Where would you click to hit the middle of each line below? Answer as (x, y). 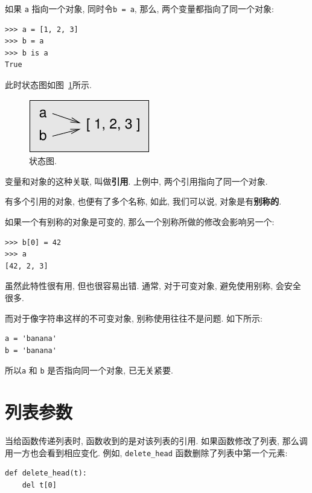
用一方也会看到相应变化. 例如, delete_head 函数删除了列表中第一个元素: (146, 452)
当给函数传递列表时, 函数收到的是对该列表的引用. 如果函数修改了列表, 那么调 (156, 441)
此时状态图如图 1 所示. (48, 85)
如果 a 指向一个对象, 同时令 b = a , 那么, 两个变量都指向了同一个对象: (139, 8)
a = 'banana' (31, 339)
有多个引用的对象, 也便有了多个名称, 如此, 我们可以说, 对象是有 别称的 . (143, 201)
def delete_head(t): (46, 473)
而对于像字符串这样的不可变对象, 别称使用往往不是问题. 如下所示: (134, 318)
